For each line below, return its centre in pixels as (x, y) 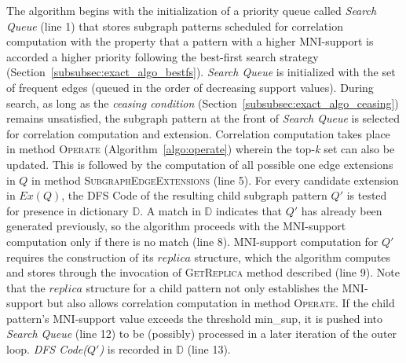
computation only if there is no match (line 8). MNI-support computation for (192, 241)
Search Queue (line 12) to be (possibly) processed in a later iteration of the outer (202, 334)
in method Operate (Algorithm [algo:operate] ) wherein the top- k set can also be (201, 149)
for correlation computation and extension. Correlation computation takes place (198, 133)
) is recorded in (136, 349)
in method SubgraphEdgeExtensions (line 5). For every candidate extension (215, 180)
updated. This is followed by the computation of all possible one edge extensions (200, 164)
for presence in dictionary (68, 210)
